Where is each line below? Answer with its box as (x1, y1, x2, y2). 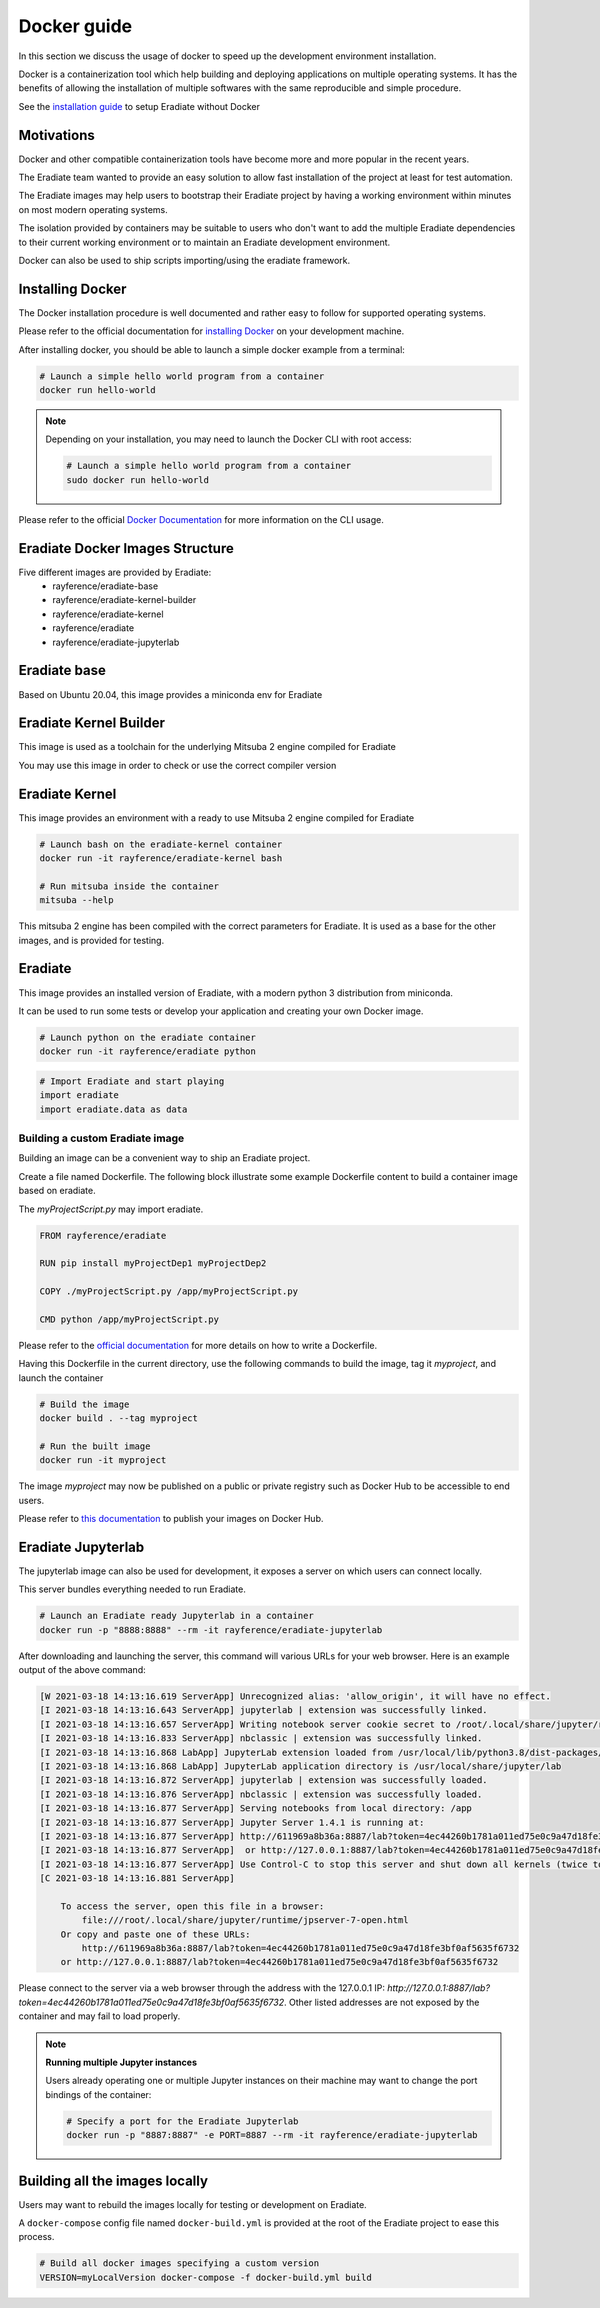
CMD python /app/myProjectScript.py (39, 1313, 220, 1325)
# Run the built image (39, 1440, 151, 1452)
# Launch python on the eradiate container (39, 1031, 257, 1043)
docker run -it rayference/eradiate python (39, 1046, 257, 1057)
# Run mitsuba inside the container (39, 880, 220, 892)
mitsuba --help (39, 895, 114, 906)
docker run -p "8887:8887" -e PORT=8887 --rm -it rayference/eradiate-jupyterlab (66, 2130, 479, 2141)
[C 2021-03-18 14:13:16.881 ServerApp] (39, 1873, 235, 1884)
